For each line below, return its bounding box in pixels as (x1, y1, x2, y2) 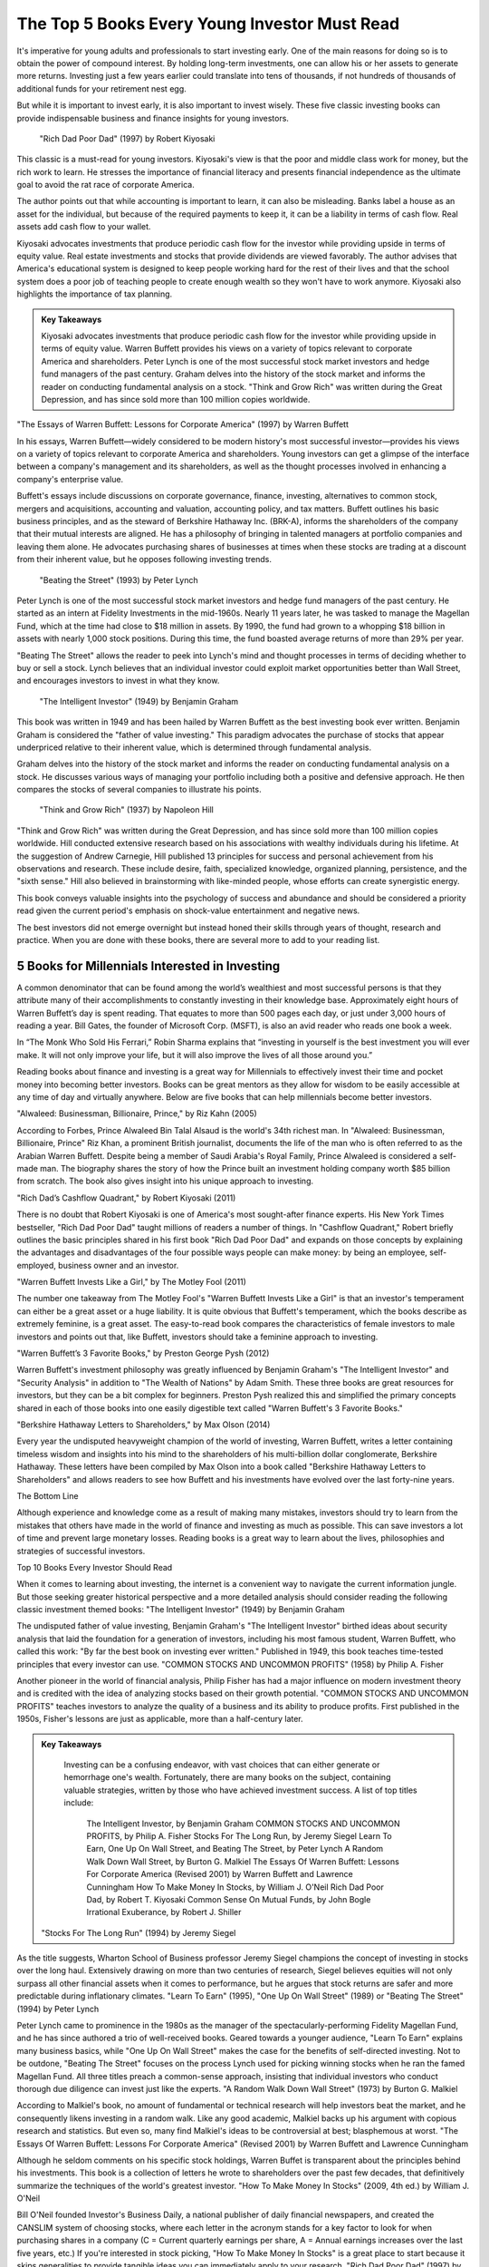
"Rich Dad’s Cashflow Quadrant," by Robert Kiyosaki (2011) (16, 1192, 236, 1203)
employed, (16, 1260, 56, 1270)
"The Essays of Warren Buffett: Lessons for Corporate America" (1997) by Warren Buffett (16, 419, 349, 430)
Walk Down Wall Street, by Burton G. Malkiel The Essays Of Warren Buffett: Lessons (86, 1855, 400, 1867)
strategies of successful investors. (16, 1545, 146, 1556)
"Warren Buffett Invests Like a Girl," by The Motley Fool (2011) (16, 1277, 246, 1288)
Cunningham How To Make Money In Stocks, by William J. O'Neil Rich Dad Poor (86, 1882, 385, 1892)
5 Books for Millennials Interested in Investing (16, 958, 281, 974)
